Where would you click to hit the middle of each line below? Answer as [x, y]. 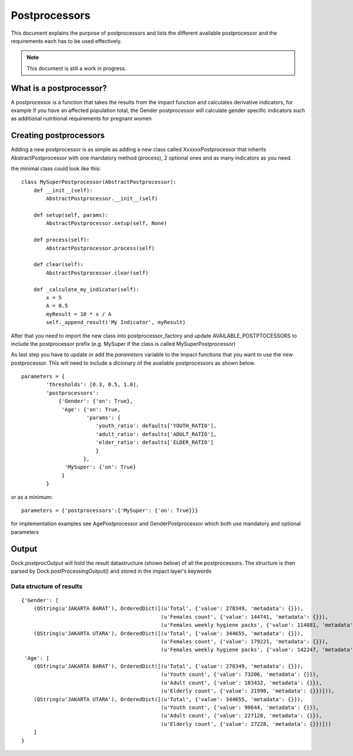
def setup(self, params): [71, 215]
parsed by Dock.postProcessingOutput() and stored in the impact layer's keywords [111, 571]
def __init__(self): [63, 190]
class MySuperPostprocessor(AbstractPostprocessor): [99, 182]
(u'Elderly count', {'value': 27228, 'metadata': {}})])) [246, 724]
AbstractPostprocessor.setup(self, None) [107, 223]
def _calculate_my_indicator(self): [86, 289]
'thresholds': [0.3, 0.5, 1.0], [93, 385]
